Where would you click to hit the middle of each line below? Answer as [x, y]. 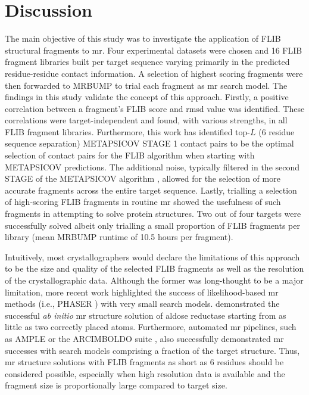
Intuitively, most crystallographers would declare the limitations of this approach [152, 256]
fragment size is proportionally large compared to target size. [116, 385]
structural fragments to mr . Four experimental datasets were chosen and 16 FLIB [154, 50]
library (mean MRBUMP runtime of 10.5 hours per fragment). [119, 237]
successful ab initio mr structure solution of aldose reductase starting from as [146, 315]
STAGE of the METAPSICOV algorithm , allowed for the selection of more [143, 178]
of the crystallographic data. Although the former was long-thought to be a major [154, 280]
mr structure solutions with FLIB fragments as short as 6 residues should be [144, 362]
